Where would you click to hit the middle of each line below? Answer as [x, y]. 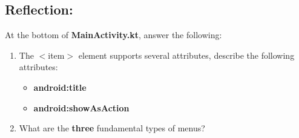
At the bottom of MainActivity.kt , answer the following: [113, 35]
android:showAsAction [81, 107]
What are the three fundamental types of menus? [112, 128]
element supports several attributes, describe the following [186, 55]
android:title [60, 87]
